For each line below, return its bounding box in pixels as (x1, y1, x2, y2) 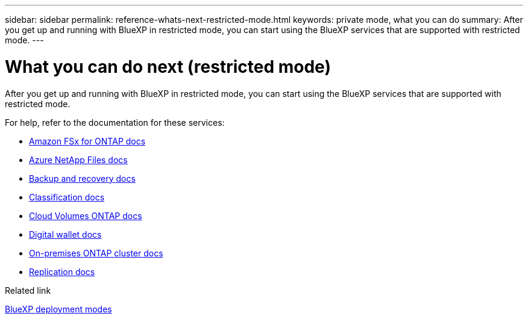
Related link (5, 285, 51, 296)
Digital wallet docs (29, 229, 102, 240)
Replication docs (29, 266, 95, 277)
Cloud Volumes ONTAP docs (29, 210, 142, 221)
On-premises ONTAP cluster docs (29, 247, 163, 258)
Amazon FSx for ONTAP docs (29, 135, 146, 146)
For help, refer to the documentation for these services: (5, 117, 225, 128)
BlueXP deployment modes (5, 303, 112, 314)
